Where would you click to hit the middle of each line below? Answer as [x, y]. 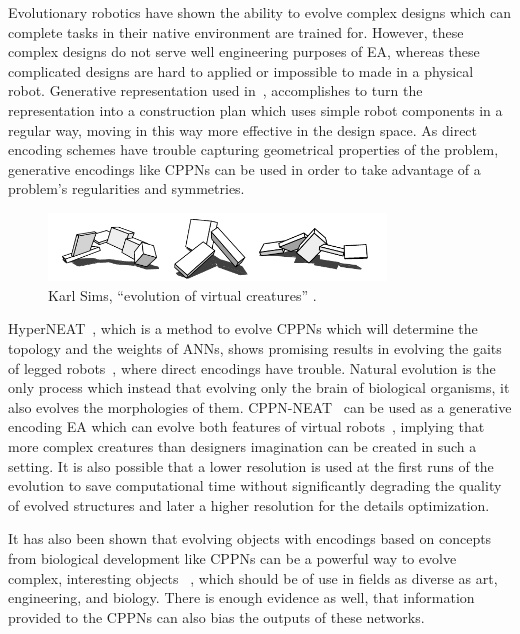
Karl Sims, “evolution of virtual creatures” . [182, 294]
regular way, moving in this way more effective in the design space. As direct [243, 129]
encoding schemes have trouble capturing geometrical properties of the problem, [253, 149]
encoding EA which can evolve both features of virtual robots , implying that [246, 426]
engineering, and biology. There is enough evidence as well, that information [241, 597]
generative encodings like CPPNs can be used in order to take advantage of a [244, 168]
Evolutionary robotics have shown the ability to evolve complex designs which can [260, 12]
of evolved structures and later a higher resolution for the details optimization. [249, 504]
